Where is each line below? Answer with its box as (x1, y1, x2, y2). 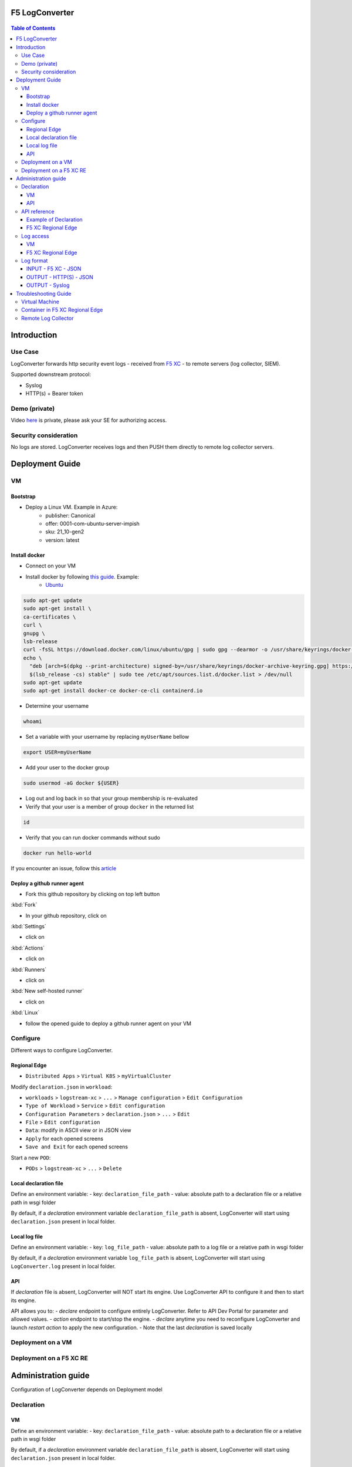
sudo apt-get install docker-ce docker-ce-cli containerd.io (23, 687, 203, 694)
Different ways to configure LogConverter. (11, 1046, 113, 1053)
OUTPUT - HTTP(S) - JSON (26, 273, 94, 280)
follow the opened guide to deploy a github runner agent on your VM (25, 1020, 192, 1027)
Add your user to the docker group (25, 764, 110, 771)
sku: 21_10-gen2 (45, 528, 84, 535)
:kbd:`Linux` (11, 1009, 40, 1016)
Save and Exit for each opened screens (25, 1143, 128, 1150)
